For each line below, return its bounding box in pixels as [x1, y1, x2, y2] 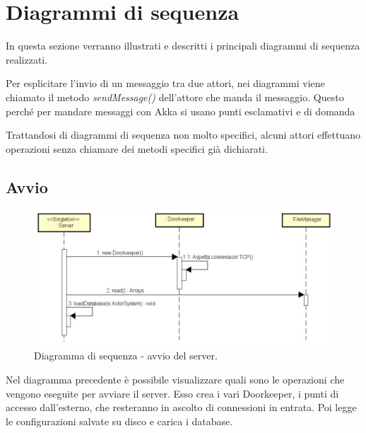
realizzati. [6, 52, 48, 67]
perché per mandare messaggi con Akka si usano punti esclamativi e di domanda [6, 103, 355, 118]
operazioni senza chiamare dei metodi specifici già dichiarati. [6, 141, 268, 156]
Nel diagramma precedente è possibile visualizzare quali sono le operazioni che [6, 371, 345, 386]
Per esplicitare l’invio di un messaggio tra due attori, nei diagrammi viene [6, 76, 325, 91]
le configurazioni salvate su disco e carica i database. [6, 413, 233, 428]
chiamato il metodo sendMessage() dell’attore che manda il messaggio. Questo [6, 89, 344, 104]
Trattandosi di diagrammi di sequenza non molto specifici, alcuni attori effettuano [6, 127, 361, 142]
